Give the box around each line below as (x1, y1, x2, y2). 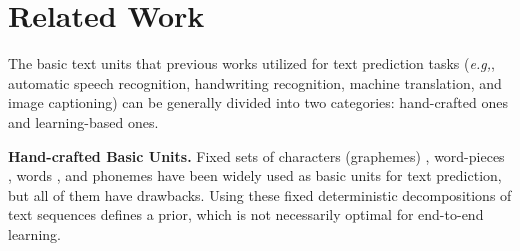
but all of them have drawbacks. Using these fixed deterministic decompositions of (8, 184, 512, 205)
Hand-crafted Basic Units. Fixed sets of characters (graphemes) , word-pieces (8, 145, 505, 166)
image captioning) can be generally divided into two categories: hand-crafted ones (8, 92, 508, 113)
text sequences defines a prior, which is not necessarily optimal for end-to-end (8, 204, 484, 225)
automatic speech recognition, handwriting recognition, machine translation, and (8, 72, 502, 93)
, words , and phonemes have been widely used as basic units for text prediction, (8, 165, 502, 186)
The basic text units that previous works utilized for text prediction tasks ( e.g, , (8, 53, 495, 74)
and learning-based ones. (8, 111, 159, 132)
